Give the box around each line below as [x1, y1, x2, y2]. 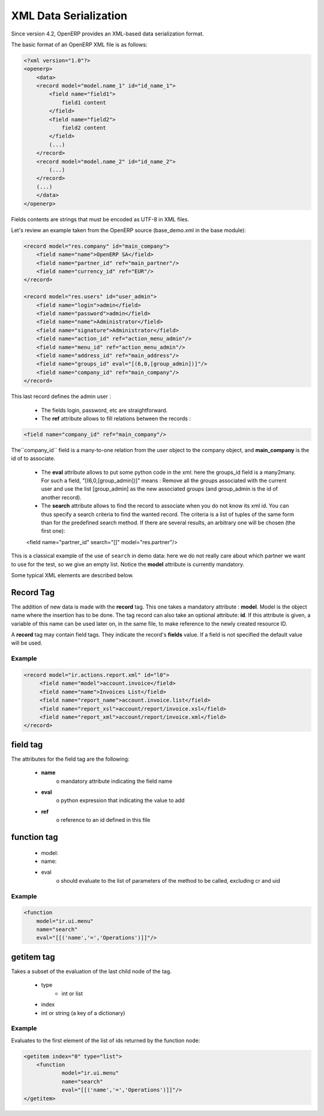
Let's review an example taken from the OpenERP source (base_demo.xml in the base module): [11, 226, 246, 234]
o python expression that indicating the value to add [56, 797, 185, 804]
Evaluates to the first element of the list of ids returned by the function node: [11, 1037, 200, 1044]
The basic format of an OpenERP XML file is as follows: [11, 41, 148, 48]
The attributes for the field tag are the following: [11, 755, 130, 762]
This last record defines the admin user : [11, 393, 111, 400]
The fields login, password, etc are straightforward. [41, 406, 168, 414]
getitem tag [11, 952, 55, 962]
